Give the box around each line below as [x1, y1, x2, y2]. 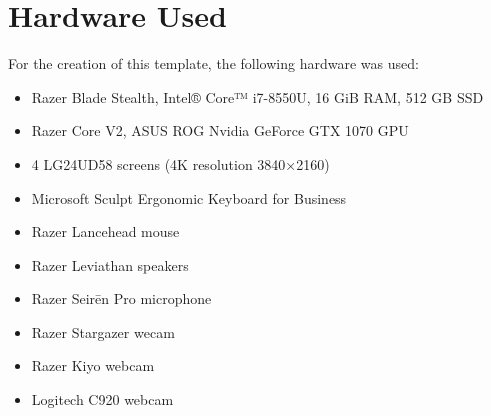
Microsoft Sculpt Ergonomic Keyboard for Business [31, 187, 347, 208]
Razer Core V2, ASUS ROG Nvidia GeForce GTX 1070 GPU [31, 120, 409, 141]
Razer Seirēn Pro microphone [31, 288, 212, 309]
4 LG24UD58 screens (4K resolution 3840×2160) [31, 153, 330, 174]
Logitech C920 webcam [31, 389, 174, 410]
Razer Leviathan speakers [31, 254, 189, 275]
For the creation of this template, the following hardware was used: [8, 53, 419, 74]
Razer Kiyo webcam [31, 355, 155, 376]
